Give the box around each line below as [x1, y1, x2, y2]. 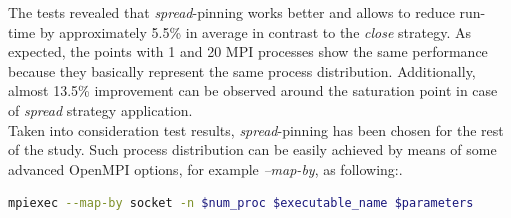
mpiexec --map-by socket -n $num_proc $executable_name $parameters [8, 196, 474, 211]
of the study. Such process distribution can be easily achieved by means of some [8, 139, 497, 160]
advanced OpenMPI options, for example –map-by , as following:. [8, 158, 403, 179]
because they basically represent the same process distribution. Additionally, [8, 60, 476, 81]
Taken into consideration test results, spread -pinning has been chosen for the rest [8, 119, 504, 140]
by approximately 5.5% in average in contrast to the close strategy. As [39, 21, 471, 42]
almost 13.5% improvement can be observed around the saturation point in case [8, 80, 498, 101]
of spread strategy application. [8, 99, 193, 120]
